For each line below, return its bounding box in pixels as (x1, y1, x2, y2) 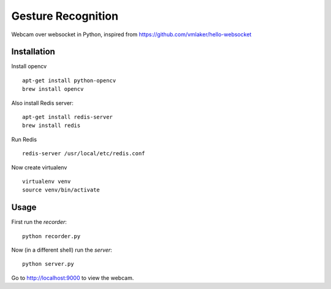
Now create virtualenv (11, 163, 67, 171)
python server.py (22, 261, 74, 268)
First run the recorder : (11, 218, 67, 226)
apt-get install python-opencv (22, 77, 116, 84)
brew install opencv (22, 86, 84, 93)
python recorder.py (22, 233, 81, 239)
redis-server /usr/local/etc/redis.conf (22, 150, 145, 157)
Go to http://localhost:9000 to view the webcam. (11, 274, 134, 282)
